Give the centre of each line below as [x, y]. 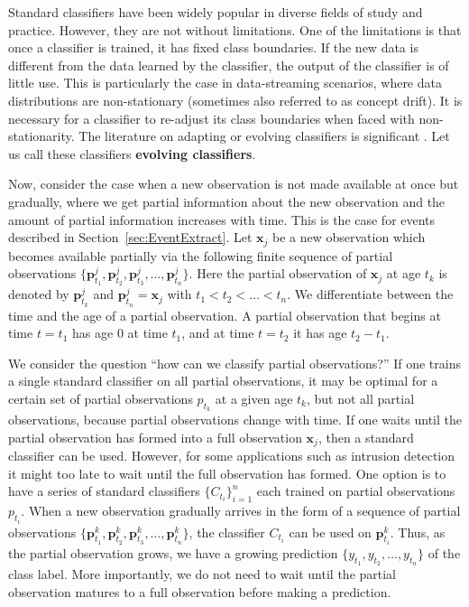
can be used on [330, 532]
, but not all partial [360, 398]
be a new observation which [349, 237]
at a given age [254, 398]
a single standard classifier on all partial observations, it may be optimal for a [223, 381]
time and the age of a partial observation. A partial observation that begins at [225, 315]
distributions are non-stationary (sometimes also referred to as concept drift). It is [235, 100]
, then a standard [366, 437]
